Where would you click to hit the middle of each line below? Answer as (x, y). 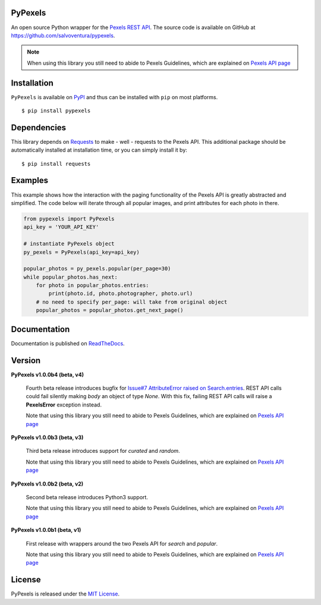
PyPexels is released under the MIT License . (65, 594)
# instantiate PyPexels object (69, 244)
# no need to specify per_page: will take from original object (132, 302)
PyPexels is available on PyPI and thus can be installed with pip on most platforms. (114, 97)
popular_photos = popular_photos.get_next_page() (110, 310)
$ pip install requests (56, 164)
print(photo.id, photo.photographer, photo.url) (121, 294)
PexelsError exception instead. (64, 405)
